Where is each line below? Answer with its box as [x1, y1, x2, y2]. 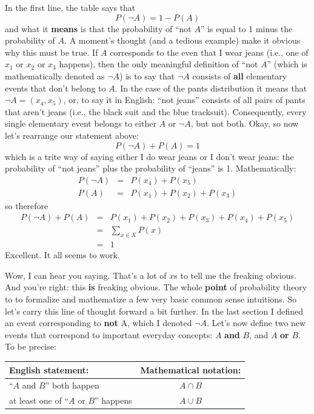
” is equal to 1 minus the [200, 22, 293, 35]
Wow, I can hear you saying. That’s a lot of [5, 269, 167, 281]
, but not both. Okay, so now [190, 117, 299, 130]
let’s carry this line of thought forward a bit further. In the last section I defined [5, 304, 304, 317]
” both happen [45, 379, 99, 392]
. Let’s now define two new [207, 316, 306, 329]
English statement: [9, 363, 89, 376]
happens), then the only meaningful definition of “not [59, 58, 258, 70]
